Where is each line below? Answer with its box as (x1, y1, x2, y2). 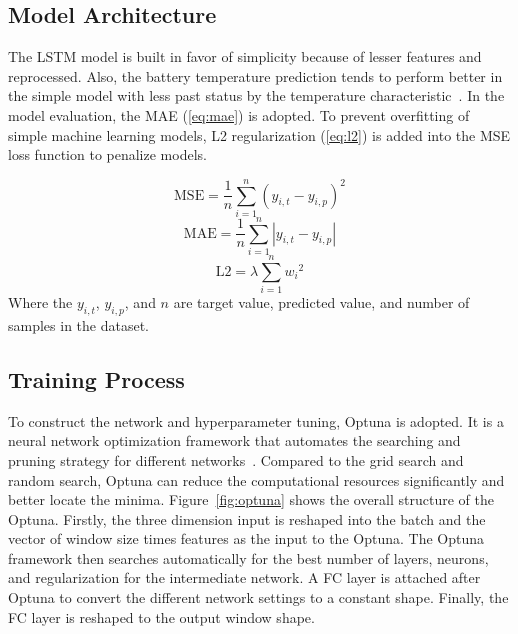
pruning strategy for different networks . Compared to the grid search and (8, 449, 464, 470)
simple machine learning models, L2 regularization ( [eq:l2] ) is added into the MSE (8, 124, 511, 145)
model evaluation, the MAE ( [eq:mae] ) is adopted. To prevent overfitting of (8, 104, 470, 125)
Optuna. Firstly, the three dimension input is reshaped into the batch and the (8, 508, 486, 529)
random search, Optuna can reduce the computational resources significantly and (8, 469, 505, 490)
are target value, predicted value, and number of (173, 292, 470, 313)
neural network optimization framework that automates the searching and (8, 430, 461, 451)
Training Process (8, 363, 185, 394)
